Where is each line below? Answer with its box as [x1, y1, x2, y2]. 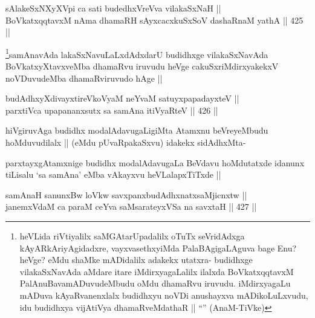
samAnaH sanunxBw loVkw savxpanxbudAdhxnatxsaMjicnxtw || [5, 188, 247, 201]
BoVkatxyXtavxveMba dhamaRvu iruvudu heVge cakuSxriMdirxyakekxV [5, 60, 279, 73]
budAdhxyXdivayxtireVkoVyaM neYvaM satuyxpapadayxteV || [5, 92, 239, 105]
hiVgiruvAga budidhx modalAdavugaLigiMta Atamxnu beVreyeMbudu [5, 124, 268, 137]
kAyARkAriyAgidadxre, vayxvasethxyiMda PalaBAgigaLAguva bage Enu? [19, 241, 297, 254]
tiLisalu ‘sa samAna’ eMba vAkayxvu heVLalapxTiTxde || [5, 168, 221, 181]
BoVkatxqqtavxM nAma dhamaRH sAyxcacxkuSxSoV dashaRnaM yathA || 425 [5, 13, 304, 26]
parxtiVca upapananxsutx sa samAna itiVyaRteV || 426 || [5, 103, 218, 116]
